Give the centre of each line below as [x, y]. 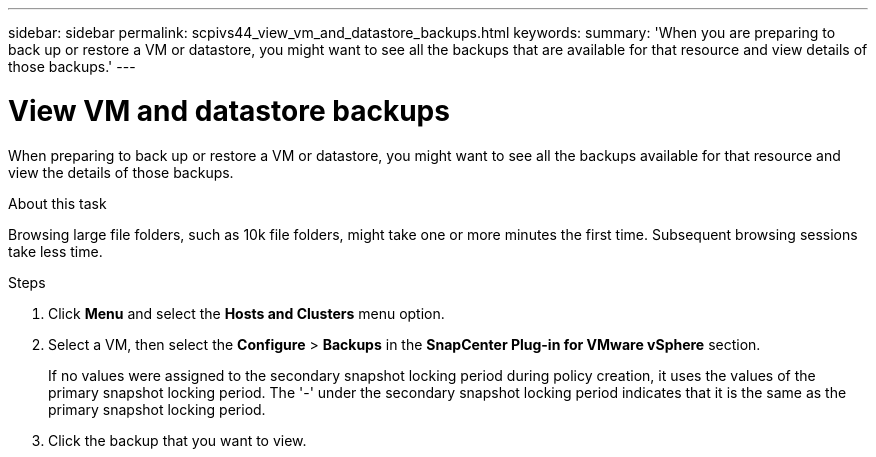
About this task [57, 203]
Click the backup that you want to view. [177, 440]
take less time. [55, 251]
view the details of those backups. [121, 172]
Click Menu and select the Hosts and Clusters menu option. [246, 313]
